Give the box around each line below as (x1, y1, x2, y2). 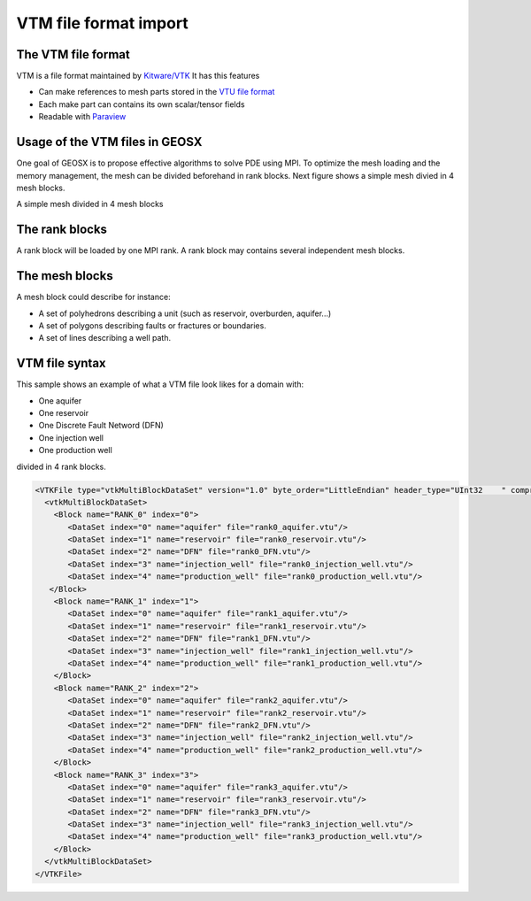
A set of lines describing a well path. (38, 333, 172, 343)
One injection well (38, 432, 104, 443)
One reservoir (38, 407, 88, 418)
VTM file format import (16, 13, 189, 33)
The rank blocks (16, 222, 108, 237)
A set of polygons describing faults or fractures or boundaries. (38, 320, 267, 331)
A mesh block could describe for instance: (16, 292, 172, 303)
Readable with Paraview (38, 112, 127, 122)
